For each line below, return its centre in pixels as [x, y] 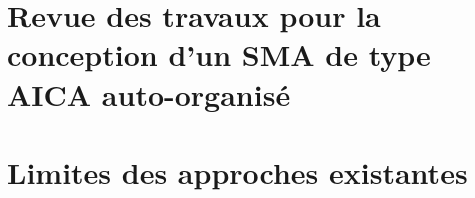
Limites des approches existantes [237, 171]
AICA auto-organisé [149, 93]
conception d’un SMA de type [219, 54]
